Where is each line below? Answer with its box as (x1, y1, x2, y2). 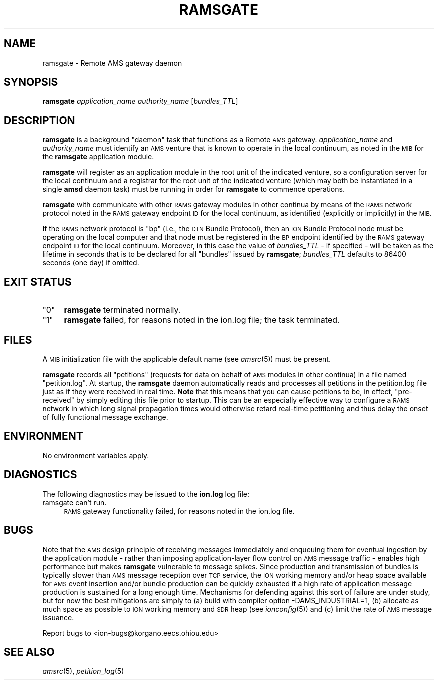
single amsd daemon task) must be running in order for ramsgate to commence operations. (42, 185, 345, 194)
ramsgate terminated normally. (64, 305, 181, 315)
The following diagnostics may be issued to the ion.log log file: (42, 489, 249, 498)
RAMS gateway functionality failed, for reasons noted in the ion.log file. (64, 506, 295, 515)
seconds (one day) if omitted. (42, 258, 139, 267)
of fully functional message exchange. (42, 412, 168, 421)
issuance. (42, 613, 74, 622)
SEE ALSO (4, 645, 55, 658)
